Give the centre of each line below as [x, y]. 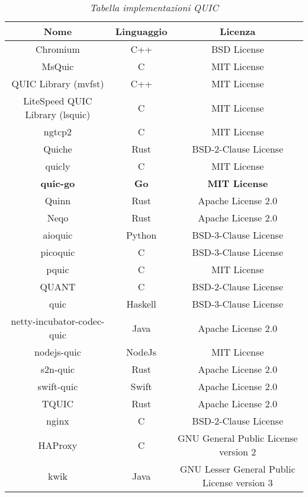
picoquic [58, 252]
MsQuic [58, 66]
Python [141, 235]
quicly [58, 166]
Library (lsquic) [58, 114]
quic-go [58, 183]
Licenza [238, 31]
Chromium [58, 49]
